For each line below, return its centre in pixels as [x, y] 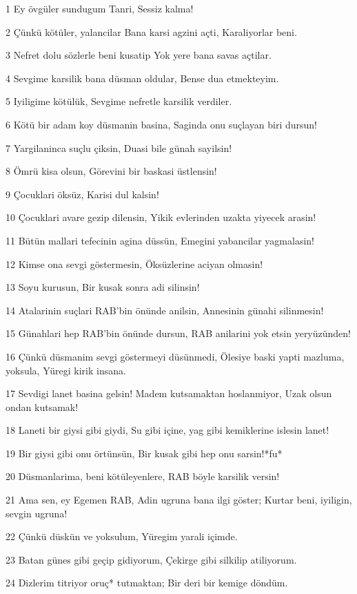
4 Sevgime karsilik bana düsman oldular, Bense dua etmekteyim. [142, 78]
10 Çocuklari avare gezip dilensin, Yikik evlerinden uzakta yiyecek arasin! [161, 217]
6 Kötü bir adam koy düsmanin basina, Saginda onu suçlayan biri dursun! [162, 124]
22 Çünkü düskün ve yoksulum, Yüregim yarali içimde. [122, 536]
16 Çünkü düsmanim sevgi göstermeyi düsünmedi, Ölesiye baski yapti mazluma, [175, 356]
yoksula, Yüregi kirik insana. [66, 370]
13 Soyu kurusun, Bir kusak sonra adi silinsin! [103, 287]
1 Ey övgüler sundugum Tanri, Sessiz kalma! [100, 8]
